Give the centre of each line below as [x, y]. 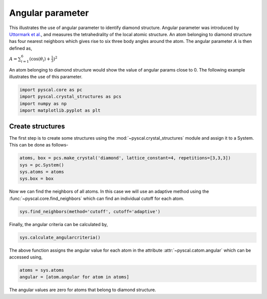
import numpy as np [43, 103]
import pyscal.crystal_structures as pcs [70, 97]
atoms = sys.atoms [42, 270]
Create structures [37, 126]
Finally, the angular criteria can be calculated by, [59, 224]
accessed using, [26, 257]
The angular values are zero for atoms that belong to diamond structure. [83, 290]
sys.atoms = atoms [42, 172]
